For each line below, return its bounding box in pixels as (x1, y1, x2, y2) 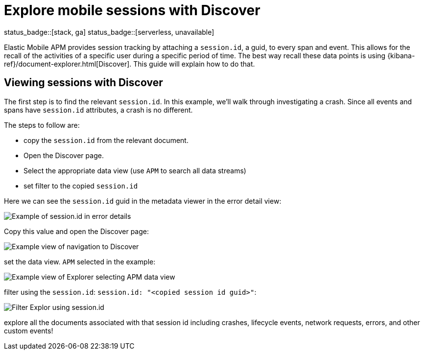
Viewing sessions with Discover (4, 76, 163, 89)
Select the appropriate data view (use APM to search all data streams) (24, 166, 246, 175)
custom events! (4, 326, 53, 335)
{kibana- (387, 51, 415, 60)
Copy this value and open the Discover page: (4, 227, 149, 236)
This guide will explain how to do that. (133, 59, 255, 68)
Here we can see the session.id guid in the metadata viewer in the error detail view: (4, 196, 282, 205)
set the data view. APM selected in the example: (4, 257, 156, 266)
